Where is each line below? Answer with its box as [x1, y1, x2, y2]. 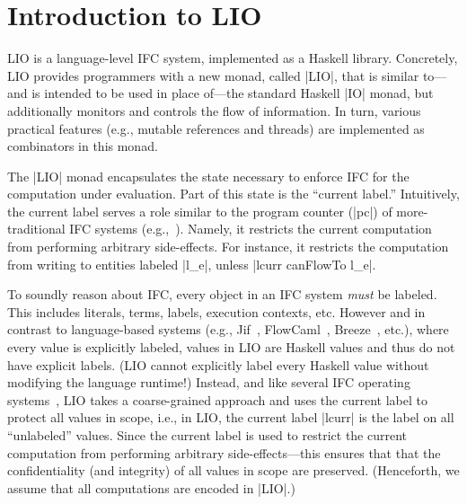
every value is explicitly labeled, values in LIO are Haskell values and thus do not [7, 338, 455, 357]
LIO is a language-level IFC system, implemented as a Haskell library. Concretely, [7, 49, 458, 67]
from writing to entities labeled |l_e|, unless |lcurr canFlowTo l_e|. [7, 254, 376, 273]
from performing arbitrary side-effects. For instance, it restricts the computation [7, 237, 449, 256]
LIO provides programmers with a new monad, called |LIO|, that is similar [7, 66, 419, 84]
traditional [7, 219, 66, 238]
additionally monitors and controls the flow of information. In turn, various [7, 101, 421, 119]
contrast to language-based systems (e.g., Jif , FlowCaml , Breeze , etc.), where [7, 320, 449, 339]
